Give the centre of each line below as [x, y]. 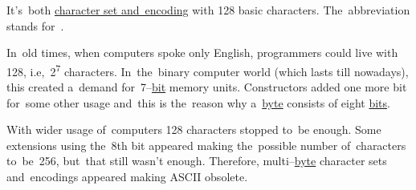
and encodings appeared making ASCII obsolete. [127, 176]
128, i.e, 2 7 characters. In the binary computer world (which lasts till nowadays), [208, 70]
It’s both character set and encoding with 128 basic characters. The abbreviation [208, 10]
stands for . [35, 25]
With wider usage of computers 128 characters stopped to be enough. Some [194, 129]
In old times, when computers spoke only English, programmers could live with [202, 53]
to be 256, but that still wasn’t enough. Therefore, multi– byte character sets [197, 161]
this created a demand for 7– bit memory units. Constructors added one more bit [207, 87]
